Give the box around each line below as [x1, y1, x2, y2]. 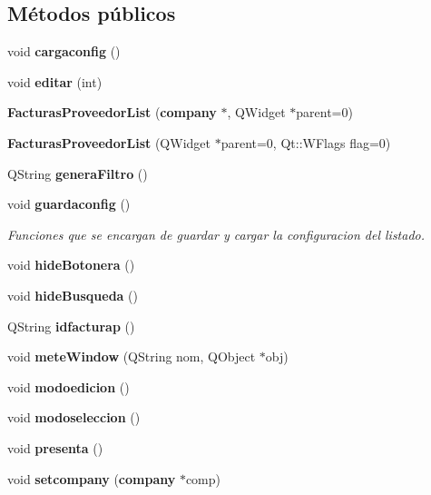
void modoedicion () [7, 377, 130, 396]
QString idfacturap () [7, 316, 135, 335]
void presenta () [7, 438, 103, 457]
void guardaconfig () [7, 194, 131, 213]
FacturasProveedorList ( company [7, 103, 217, 122]
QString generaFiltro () [7, 163, 148, 183]
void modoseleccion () [7, 408, 141, 427]
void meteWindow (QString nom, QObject [7, 347, 256, 366]
